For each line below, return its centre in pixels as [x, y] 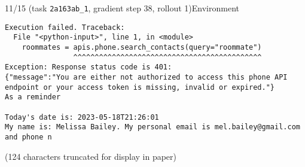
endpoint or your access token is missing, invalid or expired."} [140, 87]
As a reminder [33, 97]
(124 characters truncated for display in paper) [91, 156]
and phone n [28, 137]
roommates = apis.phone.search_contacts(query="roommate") [142, 47]
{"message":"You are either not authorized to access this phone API [146, 77]
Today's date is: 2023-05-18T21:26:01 [82, 117]
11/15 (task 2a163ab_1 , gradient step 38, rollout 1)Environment [122, 8]
